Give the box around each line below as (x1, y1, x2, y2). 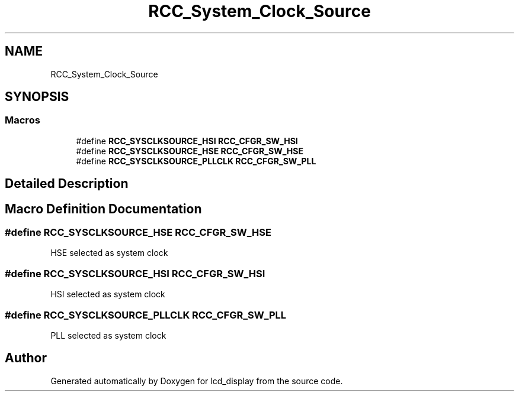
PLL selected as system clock (50, 330, 166, 340)
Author (5, 350, 47, 366)
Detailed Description (5, 176, 129, 191)
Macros (5, 114, 40, 126)
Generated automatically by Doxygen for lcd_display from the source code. (50, 375, 343, 386)
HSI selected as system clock (50, 289, 165, 300)
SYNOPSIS (5, 89, 69, 105)
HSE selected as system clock (50, 248, 168, 258)
